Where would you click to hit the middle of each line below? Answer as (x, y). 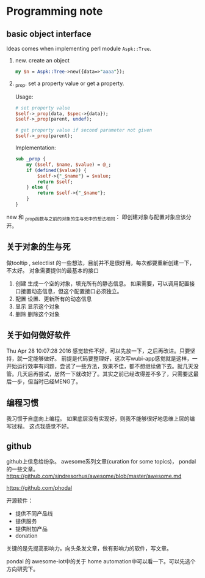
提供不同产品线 (34, 513)
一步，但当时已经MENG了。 (46, 381)
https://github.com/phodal (39, 487)
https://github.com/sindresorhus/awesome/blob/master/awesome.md (94, 476)
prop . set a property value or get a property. (70, 84)
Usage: (24, 97)
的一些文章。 (22, 469)
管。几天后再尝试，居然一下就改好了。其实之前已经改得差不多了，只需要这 (100, 374)
